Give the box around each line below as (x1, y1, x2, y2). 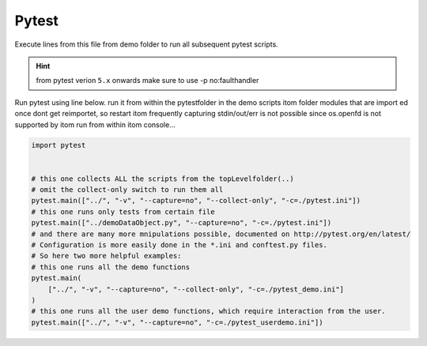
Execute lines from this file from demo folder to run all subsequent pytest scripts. (14, 39, 278, 49)
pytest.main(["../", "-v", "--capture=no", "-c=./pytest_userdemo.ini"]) (31, 318, 323, 327)
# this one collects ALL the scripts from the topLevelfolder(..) (31, 174, 294, 183)
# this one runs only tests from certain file (31, 207, 215, 216)
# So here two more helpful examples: (31, 251, 182, 261)
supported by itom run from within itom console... (14, 119, 176, 130)
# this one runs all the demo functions (31, 262, 190, 272)
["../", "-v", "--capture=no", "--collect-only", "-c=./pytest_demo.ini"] (47, 284, 344, 294)
